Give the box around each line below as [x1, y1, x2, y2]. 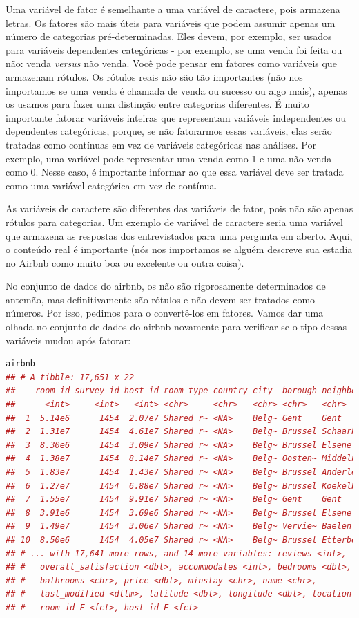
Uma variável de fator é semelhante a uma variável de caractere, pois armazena [6, 2, 340, 16]
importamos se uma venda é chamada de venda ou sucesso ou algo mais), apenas [6, 83, 347, 97]
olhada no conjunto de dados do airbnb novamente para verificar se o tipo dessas [6, 319, 347, 334]
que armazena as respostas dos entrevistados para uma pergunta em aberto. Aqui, [6, 228, 353, 243]
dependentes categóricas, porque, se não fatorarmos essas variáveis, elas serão [6, 124, 332, 138]
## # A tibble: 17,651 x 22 [6, 372, 135, 382]
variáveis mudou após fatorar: [6, 333, 131, 347]
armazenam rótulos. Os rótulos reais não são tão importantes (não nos [6, 69, 303, 84]
